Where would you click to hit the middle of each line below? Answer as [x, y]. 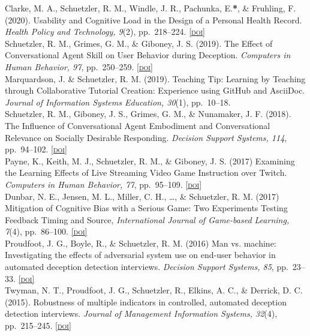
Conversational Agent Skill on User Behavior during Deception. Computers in [148, 55]
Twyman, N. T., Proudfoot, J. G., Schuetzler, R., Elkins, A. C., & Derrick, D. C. [154, 290]
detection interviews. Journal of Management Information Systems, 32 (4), [141, 313]
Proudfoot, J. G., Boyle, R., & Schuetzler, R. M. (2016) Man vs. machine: [141, 243]
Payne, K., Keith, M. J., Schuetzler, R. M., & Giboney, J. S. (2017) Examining [150, 160]
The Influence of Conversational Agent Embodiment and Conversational [138, 125]
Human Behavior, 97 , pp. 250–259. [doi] [79, 66]
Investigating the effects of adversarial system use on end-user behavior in [140, 255]
